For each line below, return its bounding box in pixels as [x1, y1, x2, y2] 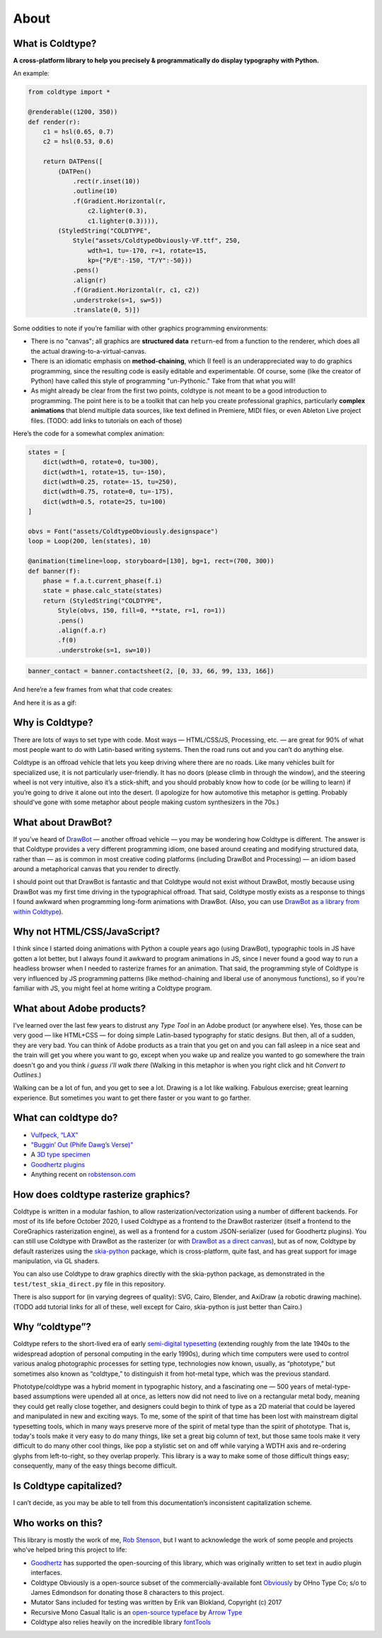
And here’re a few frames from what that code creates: [13, 685, 173, 694]
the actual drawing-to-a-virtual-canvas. [30, 347, 146, 355]
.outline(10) [72, 187, 118, 195]
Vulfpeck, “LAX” [30, 1130, 79, 1139]
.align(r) [72, 276, 107, 284]
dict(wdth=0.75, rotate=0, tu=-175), [42, 488, 174, 496]
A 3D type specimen [30, 1150, 91, 1159]
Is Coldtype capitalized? [13, 1480, 122, 1492]
